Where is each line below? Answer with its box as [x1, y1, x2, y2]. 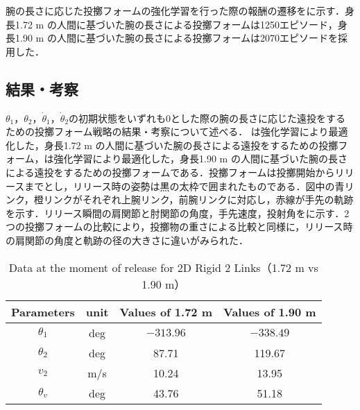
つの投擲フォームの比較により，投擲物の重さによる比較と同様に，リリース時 [6, 219, 353, 234]
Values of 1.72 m [119, 303, 213, 320]
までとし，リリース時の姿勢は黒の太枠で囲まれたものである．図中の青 [24, 178, 345, 193]
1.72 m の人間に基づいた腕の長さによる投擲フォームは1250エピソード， [15, 17, 338, 31]
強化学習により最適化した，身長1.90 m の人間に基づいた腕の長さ [53, 151, 348, 166]
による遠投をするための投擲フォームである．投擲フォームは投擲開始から [6, 164, 335, 179]
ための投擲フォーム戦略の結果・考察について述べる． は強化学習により [6, 124, 329, 139]
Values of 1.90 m [223, 303, 316, 320]
